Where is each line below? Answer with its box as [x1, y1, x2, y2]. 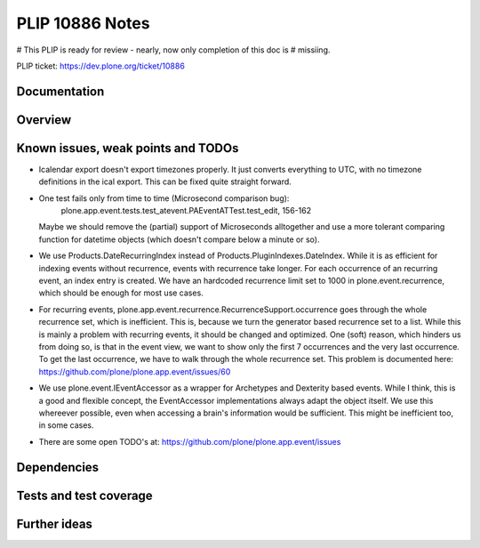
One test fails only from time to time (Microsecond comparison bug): [38, 192, 290, 204]
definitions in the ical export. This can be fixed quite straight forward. [38, 176, 292, 187]
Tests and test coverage [16, 488, 153, 503]
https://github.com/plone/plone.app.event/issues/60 [38, 366, 231, 377]
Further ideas [16, 516, 93, 531]
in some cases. [38, 420, 94, 431]
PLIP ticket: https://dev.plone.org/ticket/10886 [16, 60, 186, 71]
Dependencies [16, 459, 100, 475]
